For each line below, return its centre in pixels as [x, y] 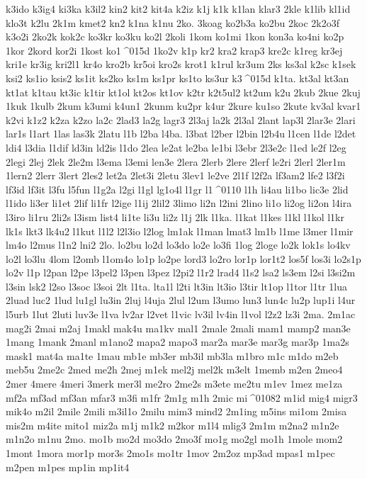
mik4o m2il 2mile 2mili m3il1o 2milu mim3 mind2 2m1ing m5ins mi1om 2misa [176, 411]
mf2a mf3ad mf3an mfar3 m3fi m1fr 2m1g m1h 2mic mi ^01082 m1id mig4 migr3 [182, 397]
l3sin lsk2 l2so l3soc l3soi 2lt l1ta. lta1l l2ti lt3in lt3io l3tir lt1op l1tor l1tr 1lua [176, 286]
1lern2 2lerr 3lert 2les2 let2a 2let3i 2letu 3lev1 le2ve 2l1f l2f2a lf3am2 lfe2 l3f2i [175, 175]
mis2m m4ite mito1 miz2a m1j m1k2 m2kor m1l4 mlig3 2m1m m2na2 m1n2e [173, 425]
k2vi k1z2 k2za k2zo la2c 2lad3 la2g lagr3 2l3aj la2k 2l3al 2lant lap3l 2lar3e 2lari [181, 119]
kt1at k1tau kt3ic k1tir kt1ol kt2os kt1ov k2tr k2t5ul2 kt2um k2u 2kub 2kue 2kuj [183, 92]
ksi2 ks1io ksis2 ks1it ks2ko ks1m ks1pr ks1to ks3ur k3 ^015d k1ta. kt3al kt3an [177, 78]
